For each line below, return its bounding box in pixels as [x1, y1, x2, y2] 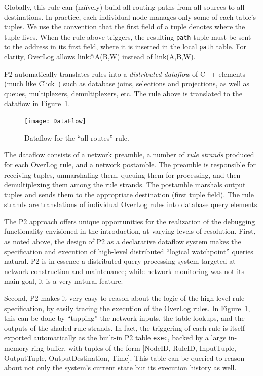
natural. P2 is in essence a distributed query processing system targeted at [4, 256, 236, 266]
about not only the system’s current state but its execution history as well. [4, 362, 237, 373]
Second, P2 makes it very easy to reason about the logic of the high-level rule [4, 293, 245, 303]
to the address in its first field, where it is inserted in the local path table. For [4, 41, 246, 52]
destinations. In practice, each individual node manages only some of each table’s [4, 11, 256, 22]
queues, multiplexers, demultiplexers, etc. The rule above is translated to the [4, 88, 242, 98]
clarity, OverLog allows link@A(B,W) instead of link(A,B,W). [4, 51, 196, 62]
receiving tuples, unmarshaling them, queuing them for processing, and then [4, 169, 241, 180]
